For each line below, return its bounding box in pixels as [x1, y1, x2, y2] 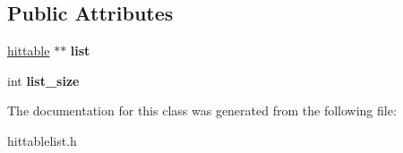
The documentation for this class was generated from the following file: [7, 101, 397, 120]
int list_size [7, 71, 80, 89]
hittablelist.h [7, 131, 77, 149]
